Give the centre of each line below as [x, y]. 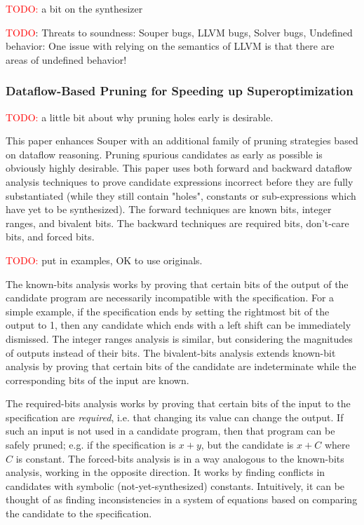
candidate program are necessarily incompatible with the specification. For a [170, 298]
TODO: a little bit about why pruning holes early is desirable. [140, 117]
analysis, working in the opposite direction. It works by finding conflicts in [166, 472]
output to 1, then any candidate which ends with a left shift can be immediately [178, 325]
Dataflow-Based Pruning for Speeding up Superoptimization [180, 91]
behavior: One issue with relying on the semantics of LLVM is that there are [170, 46]
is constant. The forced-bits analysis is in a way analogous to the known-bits [180, 458]
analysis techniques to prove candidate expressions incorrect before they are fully [180, 181]
